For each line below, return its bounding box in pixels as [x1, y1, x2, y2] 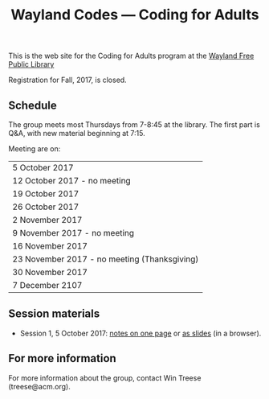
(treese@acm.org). [8, 381, 71, 391]
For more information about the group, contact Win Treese [8, 372, 202, 383]
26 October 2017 [12, 201, 79, 212]
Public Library [8, 60, 55, 69]
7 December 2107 [12, 280, 83, 290]
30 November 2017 [12, 267, 88, 278]
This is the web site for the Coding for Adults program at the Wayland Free [8, 51, 255, 61]
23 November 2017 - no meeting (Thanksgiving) [12, 253, 199, 265]
